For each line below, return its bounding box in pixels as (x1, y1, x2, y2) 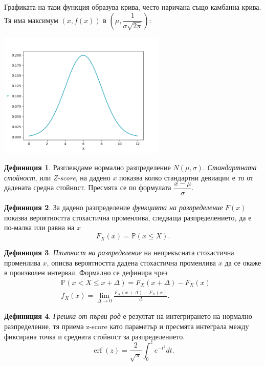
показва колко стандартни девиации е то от (119, 172, 254, 182)
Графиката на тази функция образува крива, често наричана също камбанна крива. (4, 2, 261, 12)
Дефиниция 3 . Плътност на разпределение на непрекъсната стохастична (4, 247, 234, 258)
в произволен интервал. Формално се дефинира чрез (4, 267, 168, 278)
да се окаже (225, 257, 261, 268)
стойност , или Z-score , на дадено (4, 172, 111, 182)
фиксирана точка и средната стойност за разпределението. (4, 331, 185, 341)
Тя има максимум (4, 14, 58, 25)
